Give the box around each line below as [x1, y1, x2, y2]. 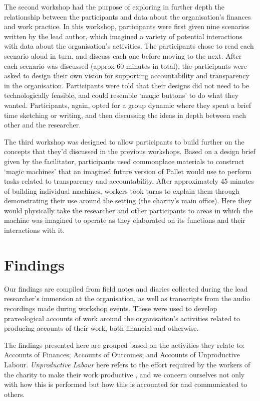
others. [4, 388, 25, 399]
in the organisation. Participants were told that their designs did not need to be [4, 80, 249, 90]
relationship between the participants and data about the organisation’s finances [4, 11, 251, 22]
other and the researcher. [4, 119, 81, 130]
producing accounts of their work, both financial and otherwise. [4, 323, 199, 333]
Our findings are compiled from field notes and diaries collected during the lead [4, 283, 248, 294]
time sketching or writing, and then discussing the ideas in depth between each [4, 109, 246, 120]
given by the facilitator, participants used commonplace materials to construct [4, 156, 244, 166]
